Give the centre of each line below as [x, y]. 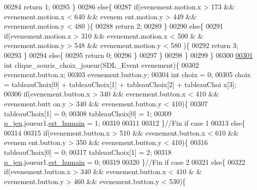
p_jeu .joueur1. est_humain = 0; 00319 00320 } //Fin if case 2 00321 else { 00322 [125, 162]
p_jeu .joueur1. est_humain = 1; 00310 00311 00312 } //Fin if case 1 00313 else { [125, 123]
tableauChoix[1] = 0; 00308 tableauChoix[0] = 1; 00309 [88, 113]
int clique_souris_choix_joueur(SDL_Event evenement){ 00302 [102, 65]
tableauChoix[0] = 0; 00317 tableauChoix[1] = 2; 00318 [88, 152]
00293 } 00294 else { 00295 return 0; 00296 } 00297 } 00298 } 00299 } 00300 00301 [128, 55]
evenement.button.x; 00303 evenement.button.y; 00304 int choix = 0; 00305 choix [128, 74]
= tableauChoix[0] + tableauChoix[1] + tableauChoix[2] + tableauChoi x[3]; [120, 84]
